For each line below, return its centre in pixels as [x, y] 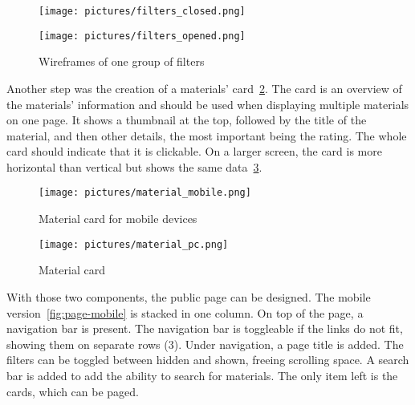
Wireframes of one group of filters [122, 61]
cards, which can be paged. [73, 391]
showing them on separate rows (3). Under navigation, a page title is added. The [205, 344]
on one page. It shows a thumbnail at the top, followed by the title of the [187, 120]
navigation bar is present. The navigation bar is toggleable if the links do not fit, [205, 328]
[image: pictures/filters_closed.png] [142, 11]
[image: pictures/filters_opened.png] [142, 36]
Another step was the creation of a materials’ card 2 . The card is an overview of [204, 88]
